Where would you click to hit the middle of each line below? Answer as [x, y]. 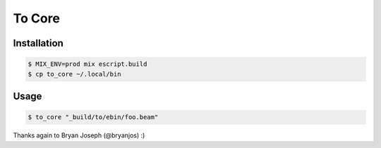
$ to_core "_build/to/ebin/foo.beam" [93, 117]
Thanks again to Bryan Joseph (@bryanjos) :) [79, 135]
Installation [38, 43]
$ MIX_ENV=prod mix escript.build [87, 64]
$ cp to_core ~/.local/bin [74, 74]
